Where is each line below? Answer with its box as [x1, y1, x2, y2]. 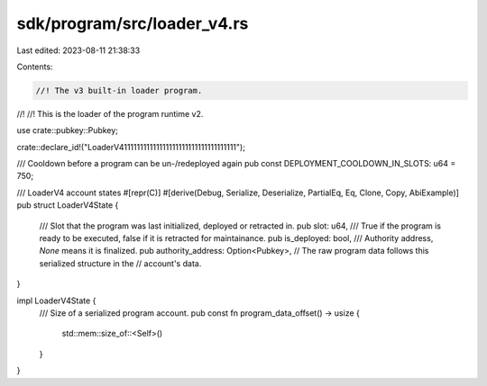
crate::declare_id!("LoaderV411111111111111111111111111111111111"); [16, 141, 245, 152]
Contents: [16, 61, 53, 72]
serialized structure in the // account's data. [39, 257, 202, 269]
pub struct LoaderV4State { [16, 200, 119, 211]
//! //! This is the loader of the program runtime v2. [16, 108, 204, 119]
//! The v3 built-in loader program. [35, 85, 203, 95]
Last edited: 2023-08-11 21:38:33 [16, 45, 141, 56]
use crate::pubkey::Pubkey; [16, 125, 119, 136]
